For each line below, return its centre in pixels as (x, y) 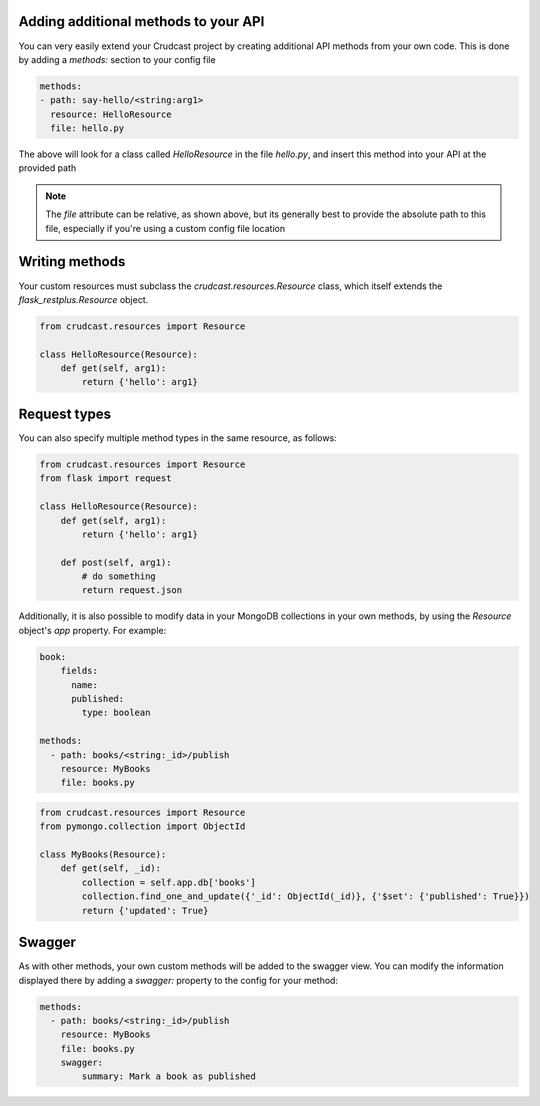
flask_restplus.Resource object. (83, 299)
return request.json (132, 590)
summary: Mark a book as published (169, 1076)
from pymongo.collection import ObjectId (142, 826)
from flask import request (105, 478)
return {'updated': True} (145, 910)
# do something (119, 576)
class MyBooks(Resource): (103, 854)
